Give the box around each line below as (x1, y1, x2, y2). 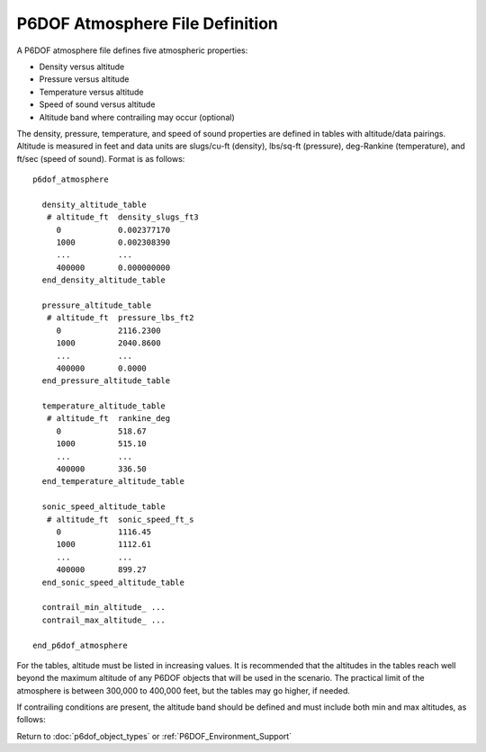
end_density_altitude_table (41, 275, 166, 285)
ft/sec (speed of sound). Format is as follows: (16, 153, 185, 164)
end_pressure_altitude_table (41, 376, 171, 386)
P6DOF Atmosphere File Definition (16, 13, 279, 33)
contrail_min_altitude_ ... (41, 603, 166, 613)
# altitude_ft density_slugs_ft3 (46, 212, 200, 222)
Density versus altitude (39, 61, 125, 72)
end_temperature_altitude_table (41, 477, 184, 487)
